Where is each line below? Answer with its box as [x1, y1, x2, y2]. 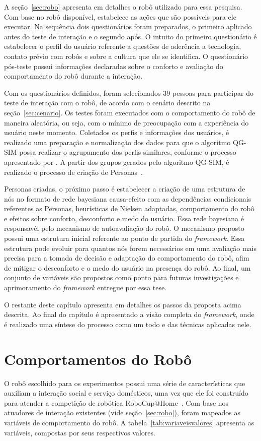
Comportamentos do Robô [4, 348, 192, 369]
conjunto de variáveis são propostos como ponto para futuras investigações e [4, 272, 239, 283]
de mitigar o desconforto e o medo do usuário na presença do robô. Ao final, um [4, 262, 251, 273]
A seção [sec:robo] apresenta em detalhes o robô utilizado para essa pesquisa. [4, 2, 242, 12]
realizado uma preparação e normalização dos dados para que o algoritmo [4, 137, 231, 147]
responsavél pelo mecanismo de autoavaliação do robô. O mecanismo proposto [4, 223, 244, 233]
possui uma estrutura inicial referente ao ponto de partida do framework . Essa [4, 233, 245, 243]
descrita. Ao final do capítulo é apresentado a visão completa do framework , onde [4, 309, 254, 320]
